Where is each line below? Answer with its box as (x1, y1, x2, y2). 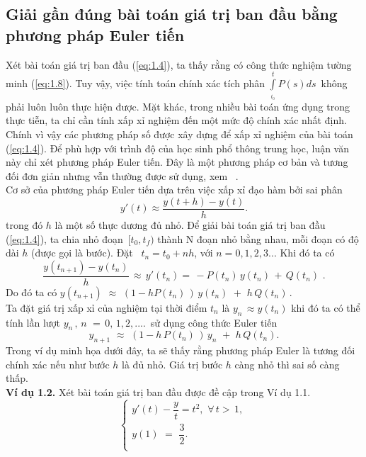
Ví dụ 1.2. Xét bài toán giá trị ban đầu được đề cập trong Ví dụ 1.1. (6, 384, 311, 399)
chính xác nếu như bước (6, 356, 110, 371)
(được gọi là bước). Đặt (31, 245, 133, 260)
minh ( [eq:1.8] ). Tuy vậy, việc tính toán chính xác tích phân (6, 75, 265, 90)
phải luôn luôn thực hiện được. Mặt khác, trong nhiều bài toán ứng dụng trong (6, 98, 350, 113)
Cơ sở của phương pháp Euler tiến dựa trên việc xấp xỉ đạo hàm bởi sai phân (6, 182, 343, 197)
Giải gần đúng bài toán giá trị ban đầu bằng (6, 3, 338, 25)
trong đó (6, 217, 43, 232)
